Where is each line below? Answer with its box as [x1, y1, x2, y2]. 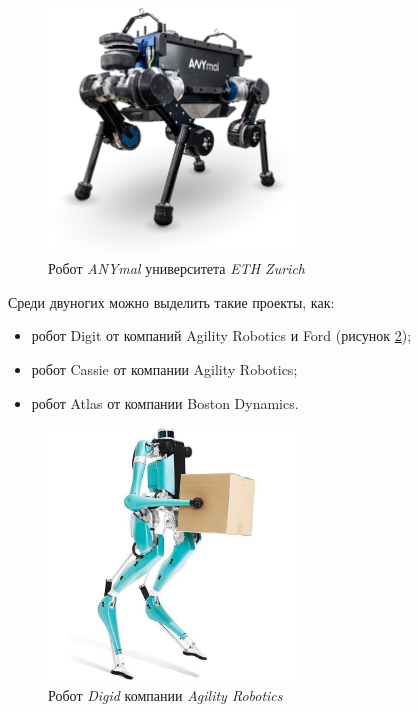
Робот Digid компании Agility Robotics [48, 685, 283, 706]
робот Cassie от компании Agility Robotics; [31, 359, 298, 380]
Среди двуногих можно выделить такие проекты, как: [8, 291, 335, 312]
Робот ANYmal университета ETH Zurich [48, 258, 305, 279]
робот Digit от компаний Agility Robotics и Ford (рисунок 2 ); [31, 325, 412, 346]
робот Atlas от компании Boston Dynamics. [31, 392, 299, 413]
